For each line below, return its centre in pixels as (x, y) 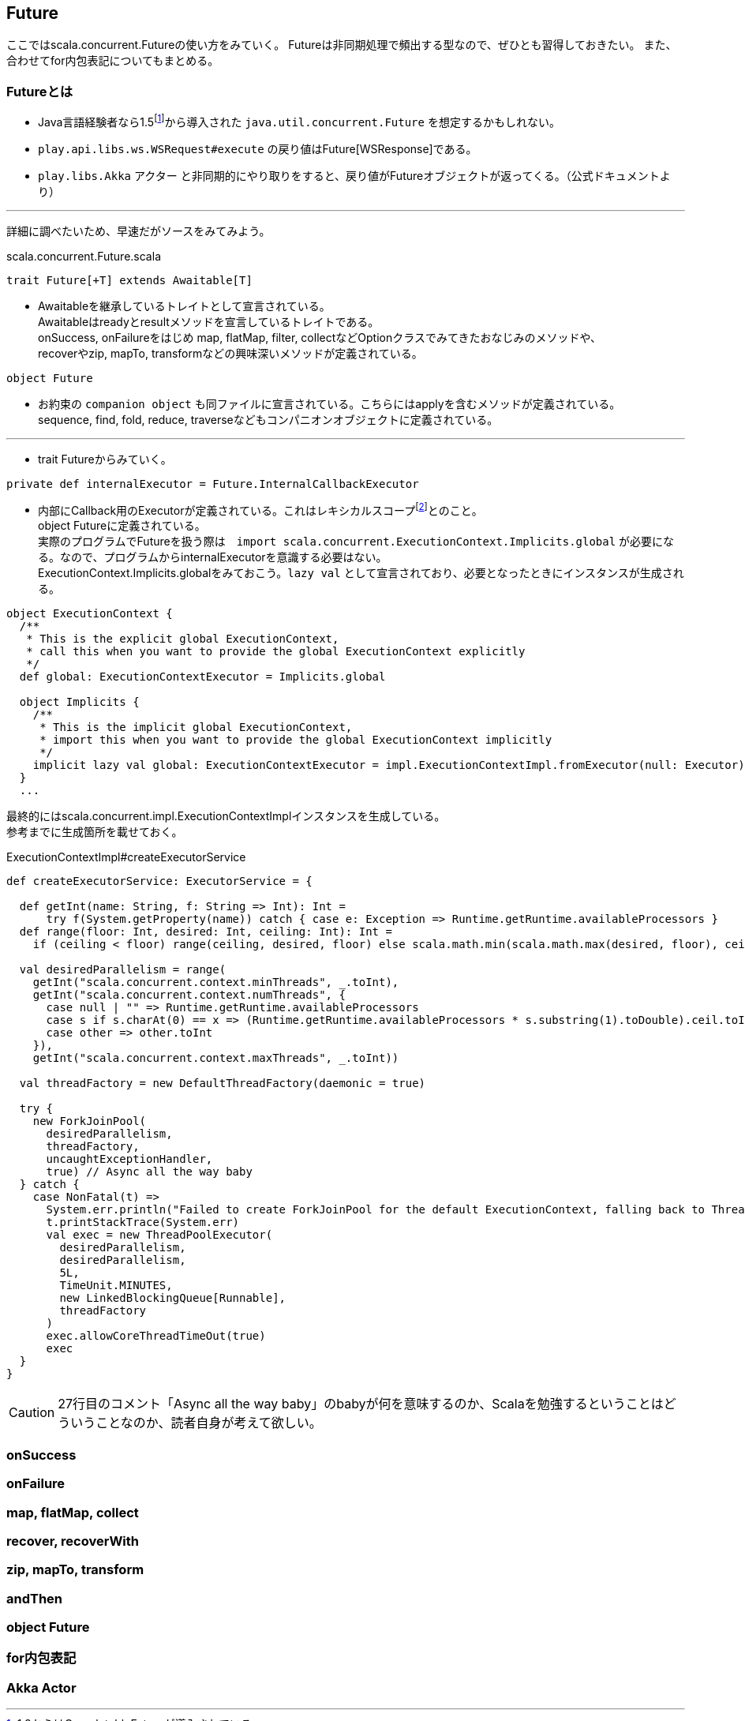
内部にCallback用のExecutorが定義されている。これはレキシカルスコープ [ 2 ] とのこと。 (260, 509)
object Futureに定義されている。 (122, 526)
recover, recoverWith (73, 1541)
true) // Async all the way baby (149, 1172)
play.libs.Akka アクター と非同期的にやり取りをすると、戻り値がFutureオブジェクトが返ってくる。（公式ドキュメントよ (354, 175)
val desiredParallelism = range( (123, 970)
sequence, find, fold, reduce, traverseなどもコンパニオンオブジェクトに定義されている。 (268, 419)
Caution (32, 1413)
